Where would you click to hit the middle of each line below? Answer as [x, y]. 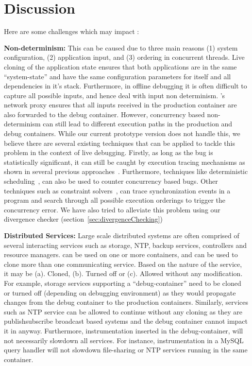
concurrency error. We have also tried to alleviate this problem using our [112, 209]
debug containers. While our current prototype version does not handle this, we [122, 133]
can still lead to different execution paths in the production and [138, 124]
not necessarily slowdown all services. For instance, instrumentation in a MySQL [124, 340]
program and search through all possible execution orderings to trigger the [115, 200]
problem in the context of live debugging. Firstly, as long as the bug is [109, 152]
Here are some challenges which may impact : [72, 31]
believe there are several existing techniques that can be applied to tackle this [119, 143]
